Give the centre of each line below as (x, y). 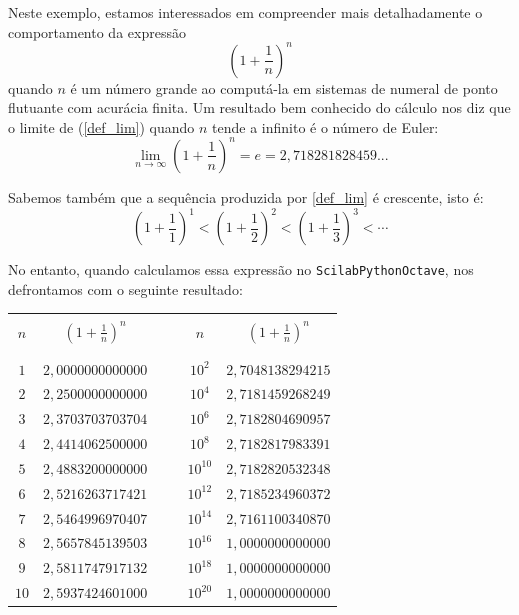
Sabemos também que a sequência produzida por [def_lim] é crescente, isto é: (246, 196)
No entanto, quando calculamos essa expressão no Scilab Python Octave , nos (241, 269)
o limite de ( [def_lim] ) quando (101, 126)
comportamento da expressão (97, 31)
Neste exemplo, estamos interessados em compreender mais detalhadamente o (245, 12)
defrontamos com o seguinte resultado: (125, 288)
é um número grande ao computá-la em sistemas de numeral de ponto (284, 87)
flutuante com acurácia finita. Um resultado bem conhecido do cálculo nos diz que (259, 107)
